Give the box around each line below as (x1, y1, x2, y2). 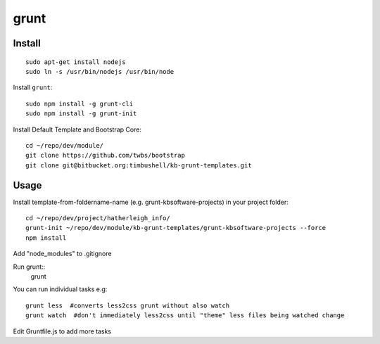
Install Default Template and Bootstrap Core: (13, 125, 142, 134)
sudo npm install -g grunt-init (25, 110, 137, 117)
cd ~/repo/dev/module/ (25, 141, 104, 149)
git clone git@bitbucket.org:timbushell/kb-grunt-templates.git (25, 161, 253, 169)
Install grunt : (13, 83, 53, 91)
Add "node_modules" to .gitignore (13, 250, 112, 258)
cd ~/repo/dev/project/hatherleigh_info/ (25, 214, 170, 222)
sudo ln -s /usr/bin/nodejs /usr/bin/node (25, 68, 175, 75)
